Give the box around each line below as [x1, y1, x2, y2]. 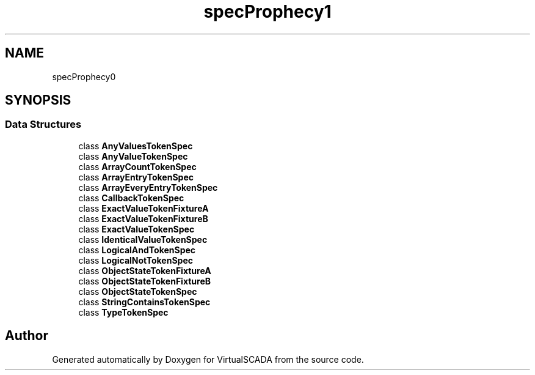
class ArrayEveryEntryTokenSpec [78, 182, 218, 193]
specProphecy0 [52, 71, 116, 82]
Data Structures [5, 118, 82, 131]
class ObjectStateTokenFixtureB [78, 275, 211, 286]
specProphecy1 [203, 1, 332, 22]
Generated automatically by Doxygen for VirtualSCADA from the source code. [52, 354, 364, 365]
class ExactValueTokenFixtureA [78, 202, 209, 213]
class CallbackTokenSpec [78, 192, 184, 203]
